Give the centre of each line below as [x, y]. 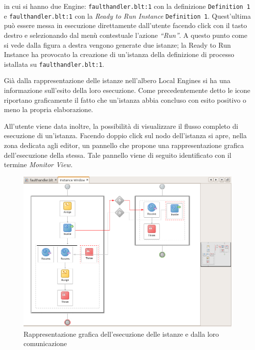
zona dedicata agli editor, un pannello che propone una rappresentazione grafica [124, 145]
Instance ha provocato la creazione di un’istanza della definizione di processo [119, 54]
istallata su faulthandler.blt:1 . [54, 64]
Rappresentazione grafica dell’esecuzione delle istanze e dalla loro [121, 334]
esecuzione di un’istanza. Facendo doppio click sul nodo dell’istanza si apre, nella [125, 135]
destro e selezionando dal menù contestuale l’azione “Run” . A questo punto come [126, 35]
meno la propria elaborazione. [49, 109]
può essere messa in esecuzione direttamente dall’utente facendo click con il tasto [126, 25]
